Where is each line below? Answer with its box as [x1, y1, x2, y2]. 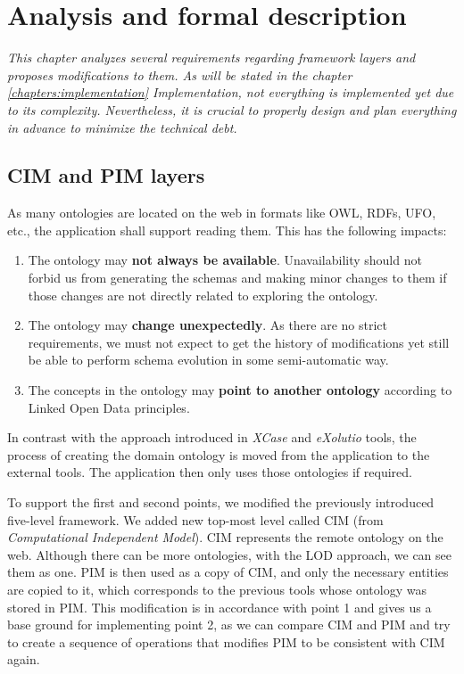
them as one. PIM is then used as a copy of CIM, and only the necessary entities [7, 563, 449, 581]
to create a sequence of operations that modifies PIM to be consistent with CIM [7, 632, 445, 651]
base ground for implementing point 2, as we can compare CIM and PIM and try [7, 615, 451, 634]
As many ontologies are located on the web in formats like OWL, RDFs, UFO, [7, 203, 436, 222]
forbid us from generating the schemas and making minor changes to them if [28, 268, 447, 287]
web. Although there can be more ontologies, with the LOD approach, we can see [7, 545, 452, 563]
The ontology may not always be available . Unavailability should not [28, 251, 422, 269]
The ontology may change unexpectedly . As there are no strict [28, 316, 388, 334]
